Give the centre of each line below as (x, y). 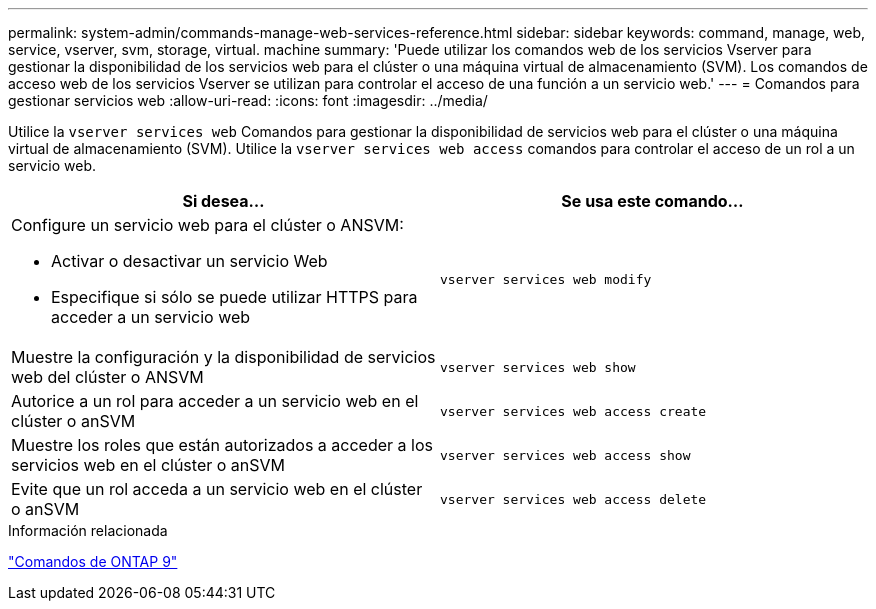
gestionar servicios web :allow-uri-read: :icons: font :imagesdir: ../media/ (248, 100)
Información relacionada (88, 530)
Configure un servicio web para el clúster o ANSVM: (207, 225)
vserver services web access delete (573, 499)
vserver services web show (538, 367)
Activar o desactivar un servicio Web (189, 261)
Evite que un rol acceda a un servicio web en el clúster (217, 489)
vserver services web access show (565, 455)
